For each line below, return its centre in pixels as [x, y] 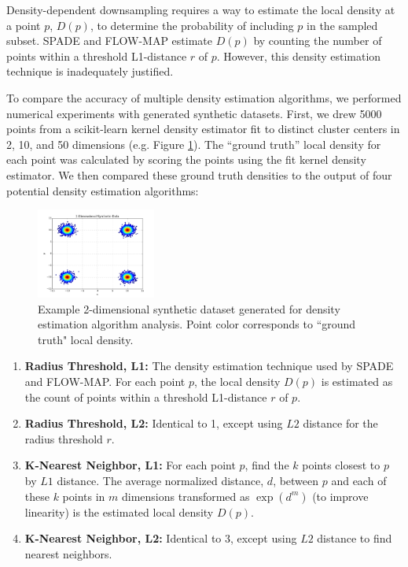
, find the [267, 465]
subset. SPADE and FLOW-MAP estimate [109, 41]
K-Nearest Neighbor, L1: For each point [130, 465]
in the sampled [342, 25]
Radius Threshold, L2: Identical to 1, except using [154, 423]
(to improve [340, 496]
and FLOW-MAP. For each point [105, 382]
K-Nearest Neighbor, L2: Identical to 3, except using [161, 538]
